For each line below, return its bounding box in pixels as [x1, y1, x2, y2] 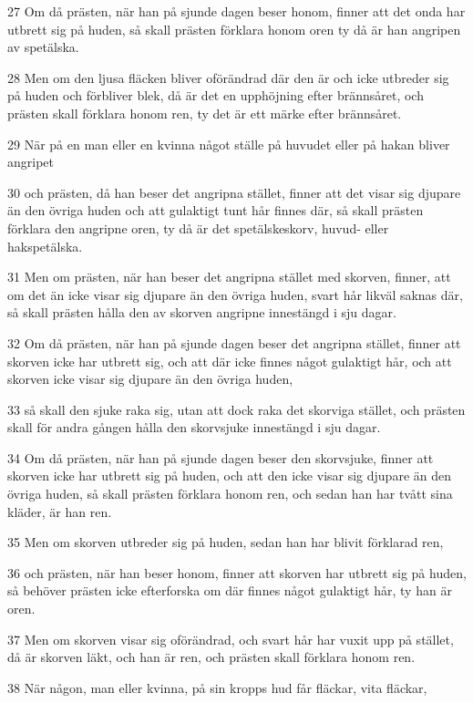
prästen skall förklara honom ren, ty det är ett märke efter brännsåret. [7, 103, 402, 122]
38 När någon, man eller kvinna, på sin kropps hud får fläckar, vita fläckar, [7, 677, 427, 697]
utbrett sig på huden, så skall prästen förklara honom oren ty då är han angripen [7, 19, 461, 38]
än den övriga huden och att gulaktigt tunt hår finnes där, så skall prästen [7, 201, 424, 220]
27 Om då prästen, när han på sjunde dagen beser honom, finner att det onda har [7, 2, 466, 20]
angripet [7, 152, 55, 171]
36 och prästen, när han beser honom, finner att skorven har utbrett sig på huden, [7, 563, 467, 582]
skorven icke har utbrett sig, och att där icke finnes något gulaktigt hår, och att [7, 351, 452, 370]
